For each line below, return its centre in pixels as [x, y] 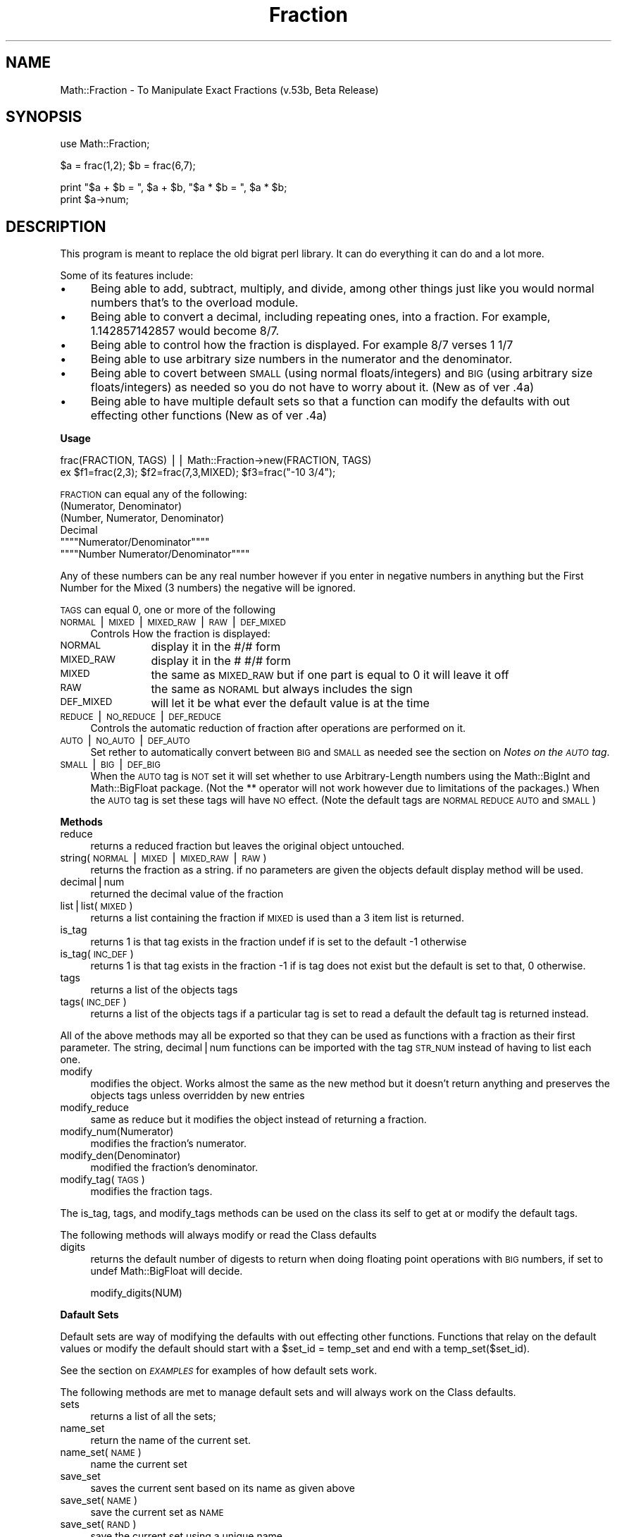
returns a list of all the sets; [153, 1416]
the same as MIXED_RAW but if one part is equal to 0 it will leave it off [330, 675]
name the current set [139, 1464]
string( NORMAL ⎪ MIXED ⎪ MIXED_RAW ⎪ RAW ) [163, 858]
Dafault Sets [89, 1315]
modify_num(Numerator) [117, 1132]
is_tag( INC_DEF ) [97, 954]
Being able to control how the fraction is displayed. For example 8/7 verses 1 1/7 [302, 345]
